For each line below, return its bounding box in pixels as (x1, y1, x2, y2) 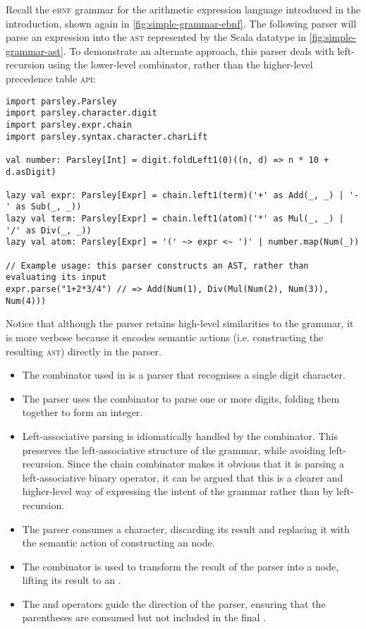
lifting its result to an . (22, 573, 121, 587)
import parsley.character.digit (6, 108, 157, 118)
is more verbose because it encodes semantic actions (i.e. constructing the (6, 329, 324, 344)
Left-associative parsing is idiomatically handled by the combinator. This (22, 428, 338, 443)
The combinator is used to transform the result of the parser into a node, (22, 558, 339, 573)
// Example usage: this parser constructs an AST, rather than (6, 260, 309, 271)
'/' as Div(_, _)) (6, 225, 92, 236)
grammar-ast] (6, 43, 63, 58)
